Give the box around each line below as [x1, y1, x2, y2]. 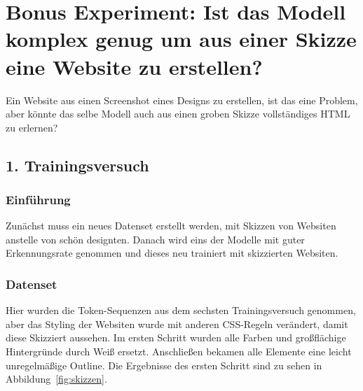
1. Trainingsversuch [6, 154, 149, 176]
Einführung [6, 190, 71, 208]
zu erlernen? [6, 120, 58, 134]
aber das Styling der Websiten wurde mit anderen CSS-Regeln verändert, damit [6, 316, 348, 331]
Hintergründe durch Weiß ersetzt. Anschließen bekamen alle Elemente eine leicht [6, 344, 352, 359]
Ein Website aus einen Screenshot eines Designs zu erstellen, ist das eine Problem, [6, 92, 358, 107]
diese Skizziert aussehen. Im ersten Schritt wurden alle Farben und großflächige [6, 330, 346, 345]
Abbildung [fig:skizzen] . [6, 371, 107, 386]
